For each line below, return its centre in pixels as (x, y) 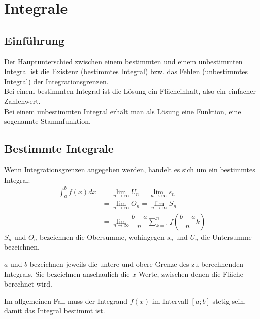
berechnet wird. (28, 284)
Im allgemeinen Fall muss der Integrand (66, 300)
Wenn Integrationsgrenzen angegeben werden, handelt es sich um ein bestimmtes (130, 169)
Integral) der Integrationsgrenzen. (56, 81)
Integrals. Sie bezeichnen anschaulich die (67, 274)
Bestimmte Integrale (59, 148)
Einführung (35, 40)
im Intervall (170, 300)
